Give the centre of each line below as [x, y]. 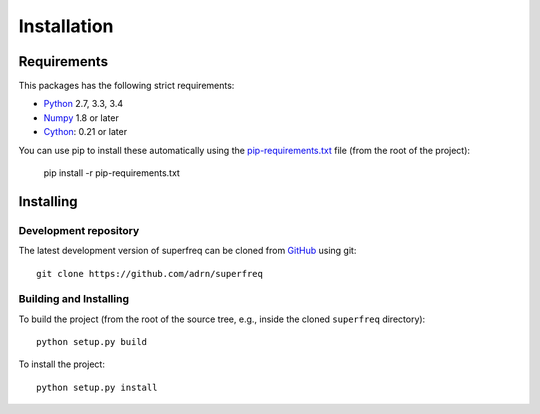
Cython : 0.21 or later [85, 132]
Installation [66, 26]
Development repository [79, 230]
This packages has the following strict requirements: [126, 86]
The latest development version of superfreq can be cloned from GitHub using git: [187, 251]
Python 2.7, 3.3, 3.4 [83, 104]
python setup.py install [97, 387]
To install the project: [61, 364]
